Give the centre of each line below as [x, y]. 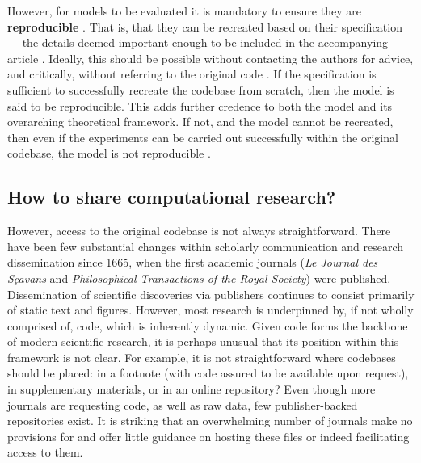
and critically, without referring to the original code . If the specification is [192, 74]
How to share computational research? [172, 197]
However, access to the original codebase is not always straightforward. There [199, 231]
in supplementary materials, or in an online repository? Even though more [192, 389]
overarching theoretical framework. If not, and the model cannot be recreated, [200, 122]
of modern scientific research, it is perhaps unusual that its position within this [203, 341]
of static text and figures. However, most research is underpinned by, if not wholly [210, 310]
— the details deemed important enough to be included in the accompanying [198, 42]
